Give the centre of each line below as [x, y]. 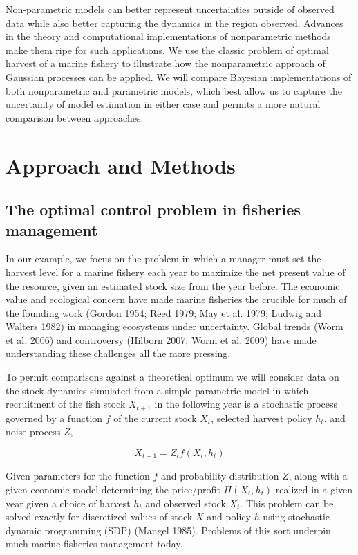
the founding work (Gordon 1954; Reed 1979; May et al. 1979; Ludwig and [164, 312]
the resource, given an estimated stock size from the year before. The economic [173, 285]
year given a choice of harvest [68, 503]
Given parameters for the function [78, 476]
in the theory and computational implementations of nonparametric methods [168, 36]
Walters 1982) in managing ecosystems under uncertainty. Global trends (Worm [175, 326]
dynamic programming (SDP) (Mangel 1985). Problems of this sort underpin [168, 530]
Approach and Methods [121, 165]
